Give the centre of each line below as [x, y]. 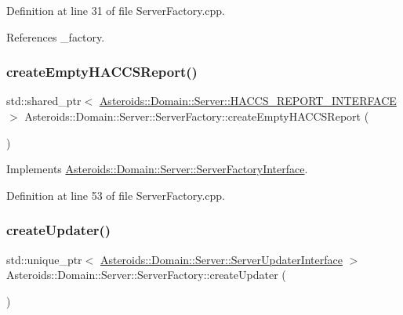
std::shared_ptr [44, 101]
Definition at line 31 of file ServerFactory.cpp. [116, 10]
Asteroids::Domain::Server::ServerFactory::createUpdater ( [146, 275]
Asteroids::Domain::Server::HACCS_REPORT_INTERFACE [248, 101]
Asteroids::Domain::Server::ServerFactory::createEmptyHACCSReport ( [197, 116]
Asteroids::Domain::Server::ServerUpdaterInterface [221, 259]
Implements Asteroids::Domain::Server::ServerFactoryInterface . [157, 169]
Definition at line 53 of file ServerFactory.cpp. [116, 195]
